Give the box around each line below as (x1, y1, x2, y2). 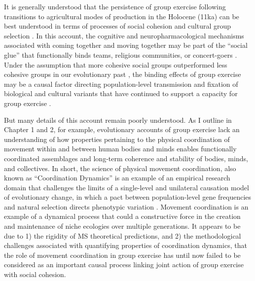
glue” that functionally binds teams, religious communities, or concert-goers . (4, 49, 237, 60)
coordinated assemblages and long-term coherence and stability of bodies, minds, (4, 153, 248, 163)
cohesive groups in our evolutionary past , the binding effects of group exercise (4, 69, 241, 79)
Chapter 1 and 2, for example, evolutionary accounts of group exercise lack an (4, 124, 240, 135)
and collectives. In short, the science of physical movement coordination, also (4, 163, 236, 173)
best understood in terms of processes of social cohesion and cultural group (4, 21, 231, 31)
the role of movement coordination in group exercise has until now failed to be (4, 249, 241, 260)
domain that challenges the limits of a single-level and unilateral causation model (4, 182, 249, 192)
